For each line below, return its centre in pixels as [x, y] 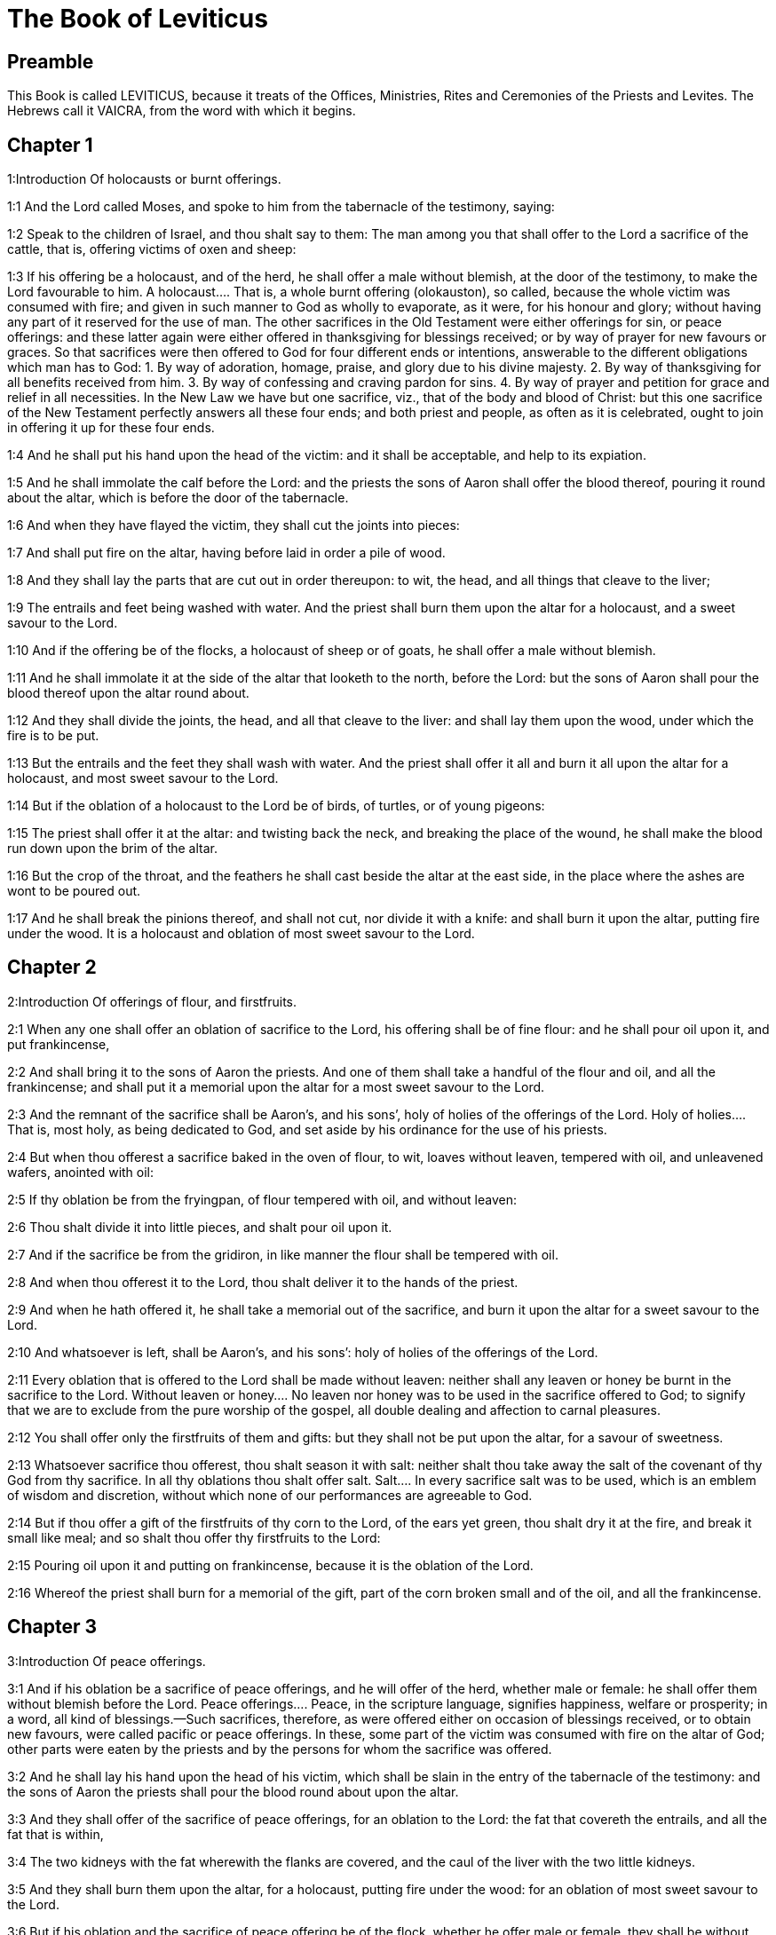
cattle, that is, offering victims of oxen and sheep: [152, 249]
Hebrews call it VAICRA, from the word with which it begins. [182, 111]
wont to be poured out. [74, 891]
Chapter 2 [52, 967]
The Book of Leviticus [138, 19]
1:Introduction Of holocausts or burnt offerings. [144, 179]
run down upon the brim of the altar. [112, 849]
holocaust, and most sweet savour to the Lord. [143, 778]
